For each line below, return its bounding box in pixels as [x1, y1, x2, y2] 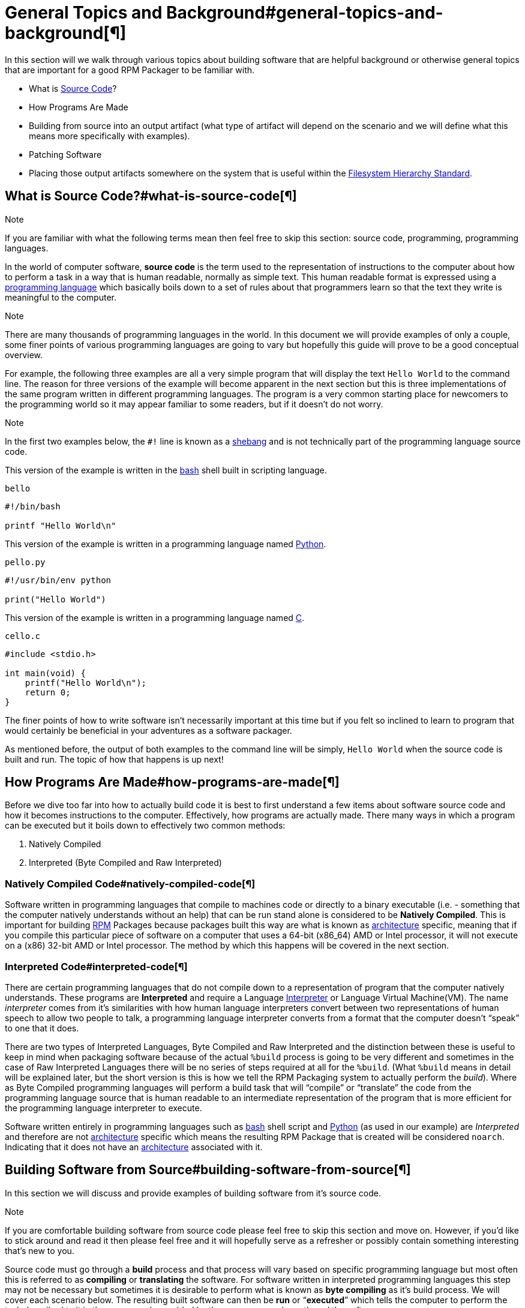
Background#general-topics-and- [166, 2, 443, 23]
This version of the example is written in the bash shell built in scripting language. [5, 464, 327, 475]
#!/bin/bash [5, 501, 61, 511]
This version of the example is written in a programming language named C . [5, 612, 305, 623]
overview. [5, 349, 43, 360]
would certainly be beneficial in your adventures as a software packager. [5, 725, 292, 736]
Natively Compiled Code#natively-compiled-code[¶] [5, 877, 256, 890]
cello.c [5, 631, 41, 641]
